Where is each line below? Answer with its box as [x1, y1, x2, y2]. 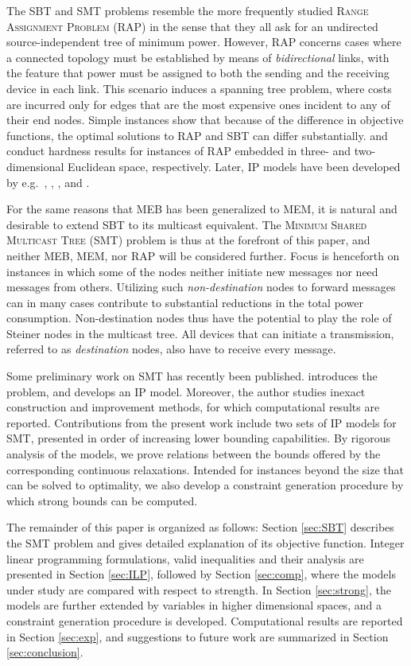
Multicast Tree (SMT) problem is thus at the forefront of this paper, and [6, 232, 370, 248]
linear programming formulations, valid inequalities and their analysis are [6, 550, 364, 567]
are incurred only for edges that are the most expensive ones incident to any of [6, 95, 390, 112]
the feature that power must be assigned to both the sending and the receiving [6, 64, 390, 81]
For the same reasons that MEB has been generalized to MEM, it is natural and [6, 201, 397, 217]
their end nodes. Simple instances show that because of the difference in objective [6, 111, 404, 128]
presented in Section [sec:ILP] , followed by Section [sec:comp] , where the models [6, 566, 396, 582]
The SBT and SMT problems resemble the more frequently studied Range [6, 2, 369, 18]
